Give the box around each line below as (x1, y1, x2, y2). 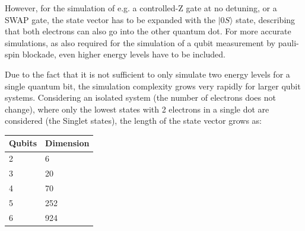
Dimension (45, 137, 90, 149)
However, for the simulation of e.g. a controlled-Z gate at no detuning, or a (5, 2, 277, 14)
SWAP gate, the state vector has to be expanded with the (5, 13, 216, 25)
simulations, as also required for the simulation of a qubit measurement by (5, 36, 276, 49)
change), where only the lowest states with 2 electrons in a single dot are (5, 102, 269, 115)
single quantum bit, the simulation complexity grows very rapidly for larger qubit (5, 79, 301, 92)
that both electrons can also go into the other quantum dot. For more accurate (5, 25, 291, 37)
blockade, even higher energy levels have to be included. (22, 48, 226, 60)
